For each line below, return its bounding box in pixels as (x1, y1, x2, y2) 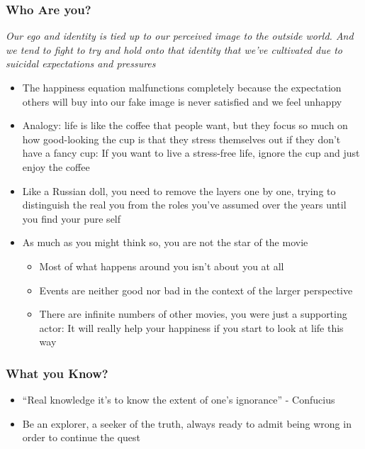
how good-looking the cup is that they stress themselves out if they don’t (22, 131, 341, 146)
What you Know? (6, 364, 108, 382)
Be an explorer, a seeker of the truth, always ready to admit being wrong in (22, 416, 352, 431)
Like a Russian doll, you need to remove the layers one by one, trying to (22, 183, 336, 198)
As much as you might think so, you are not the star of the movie (22, 235, 308, 250)
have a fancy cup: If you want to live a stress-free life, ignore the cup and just (22, 145, 360, 160)
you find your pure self (22, 211, 121, 226)
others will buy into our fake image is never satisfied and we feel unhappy (22, 94, 342, 109)
